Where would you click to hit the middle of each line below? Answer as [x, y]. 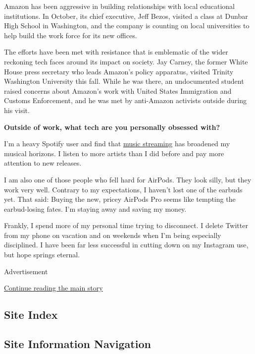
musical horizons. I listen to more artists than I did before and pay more [114, 153]
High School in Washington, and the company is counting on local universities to [127, 26]
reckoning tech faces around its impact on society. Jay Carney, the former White [126, 61]
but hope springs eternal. [42, 255]
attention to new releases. [43, 163]
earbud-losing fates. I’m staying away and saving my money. [95, 208]
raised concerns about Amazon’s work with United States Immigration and [118, 90]
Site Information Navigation [77, 344]
